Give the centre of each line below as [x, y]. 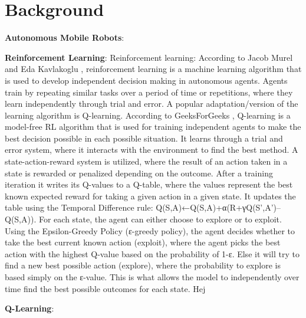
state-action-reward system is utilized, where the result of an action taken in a [146, 161]
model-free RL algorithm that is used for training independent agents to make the [153, 127]
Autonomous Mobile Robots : [65, 37]
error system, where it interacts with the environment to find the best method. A [152, 150]
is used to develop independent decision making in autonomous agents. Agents [146, 80]
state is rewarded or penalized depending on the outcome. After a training [139, 173]
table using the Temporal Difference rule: [79, 207]
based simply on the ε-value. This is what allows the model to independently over [152, 277]
